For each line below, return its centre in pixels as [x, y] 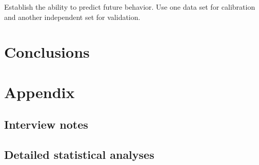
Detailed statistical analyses [79, 155]
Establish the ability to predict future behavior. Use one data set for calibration [130, 7]
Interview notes [46, 124]
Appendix [39, 92]
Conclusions [47, 52]
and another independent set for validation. [72, 17]
